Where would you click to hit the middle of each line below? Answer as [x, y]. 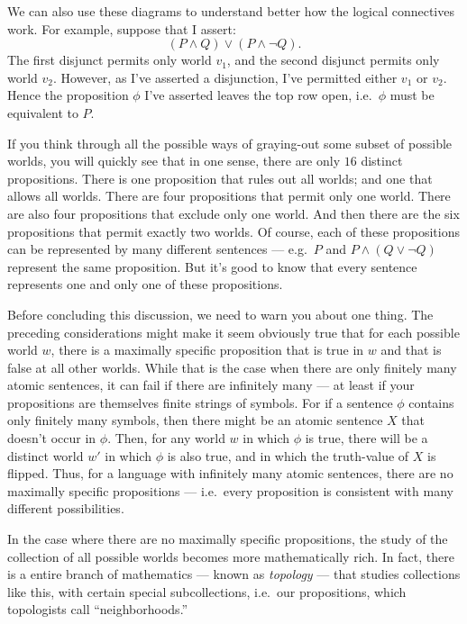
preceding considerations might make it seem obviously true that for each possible [233, 332]
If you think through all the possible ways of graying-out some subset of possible [230, 143]
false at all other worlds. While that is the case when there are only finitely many [232, 367]
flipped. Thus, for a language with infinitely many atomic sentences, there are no [230, 473]
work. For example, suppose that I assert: [122, 28]
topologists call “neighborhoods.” [98, 609]
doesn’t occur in [52, 438]
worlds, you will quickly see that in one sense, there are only [174, 161]
